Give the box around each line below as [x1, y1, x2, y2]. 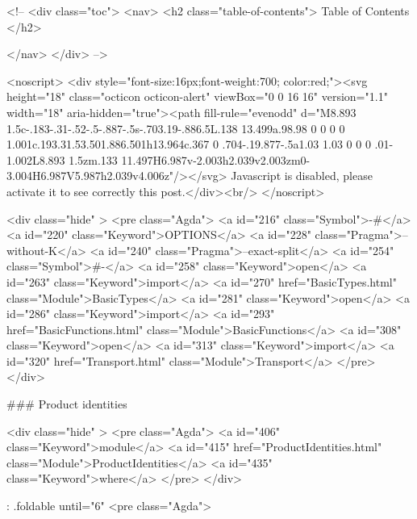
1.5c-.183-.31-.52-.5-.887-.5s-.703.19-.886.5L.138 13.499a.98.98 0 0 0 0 [6, 119, 345, 136]
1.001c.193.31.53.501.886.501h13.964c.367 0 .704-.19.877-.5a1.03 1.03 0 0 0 [6, 136, 371, 153]
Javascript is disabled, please [231, 167, 373, 184]
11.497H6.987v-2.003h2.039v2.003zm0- [121, 151, 311, 168]
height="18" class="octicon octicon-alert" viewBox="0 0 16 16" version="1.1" [6, 88, 388, 105]
